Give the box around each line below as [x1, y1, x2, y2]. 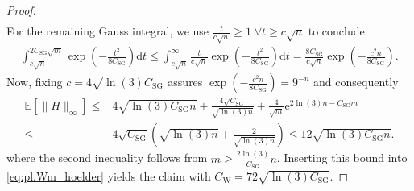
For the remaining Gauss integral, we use [6, 23, 209, 39]
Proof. [6, 2, 36, 18]
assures [168, 73, 203, 90]
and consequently [313, 73, 399, 90]
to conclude [308, 23, 365, 39]
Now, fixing [6, 73, 63, 90]
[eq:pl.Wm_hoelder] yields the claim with [6, 168, 211, 185]
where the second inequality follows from [6, 149, 208, 166]
